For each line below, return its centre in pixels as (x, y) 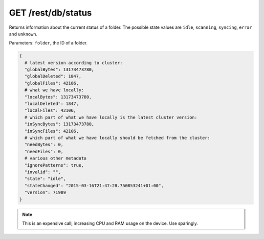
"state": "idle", (45, 179)
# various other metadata (55, 158)
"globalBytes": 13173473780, (60, 70)
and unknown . (23, 34)
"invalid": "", (43, 172)
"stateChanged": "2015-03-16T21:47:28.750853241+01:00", (94, 186)
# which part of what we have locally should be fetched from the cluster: (117, 138)
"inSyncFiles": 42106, (52, 131)
